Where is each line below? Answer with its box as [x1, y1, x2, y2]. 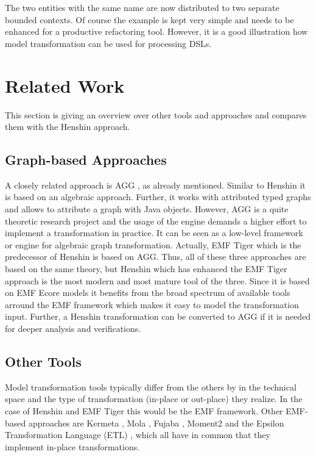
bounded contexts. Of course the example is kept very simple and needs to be [5, 13, 294, 26]
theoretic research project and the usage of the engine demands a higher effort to [5, 214, 307, 227]
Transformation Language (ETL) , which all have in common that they [5, 428, 270, 441]
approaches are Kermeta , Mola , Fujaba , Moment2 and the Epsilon [28, 416, 284, 429]
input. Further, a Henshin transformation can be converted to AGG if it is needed [5, 310, 311, 323]
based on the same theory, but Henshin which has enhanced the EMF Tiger [5, 262, 287, 275]
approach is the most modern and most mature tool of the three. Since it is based [5, 274, 310, 287]
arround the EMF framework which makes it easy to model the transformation [5, 298, 299, 311]
